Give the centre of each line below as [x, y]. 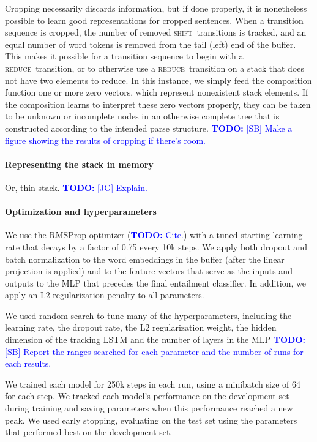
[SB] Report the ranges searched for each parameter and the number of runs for [154, 351]
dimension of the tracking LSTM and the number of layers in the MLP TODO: [155, 339]
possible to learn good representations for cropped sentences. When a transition [154, 20]
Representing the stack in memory [79, 164]
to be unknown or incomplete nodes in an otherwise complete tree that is [142, 116]
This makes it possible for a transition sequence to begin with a [124, 56]
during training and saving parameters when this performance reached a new [149, 408]
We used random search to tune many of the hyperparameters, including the [148, 315]
